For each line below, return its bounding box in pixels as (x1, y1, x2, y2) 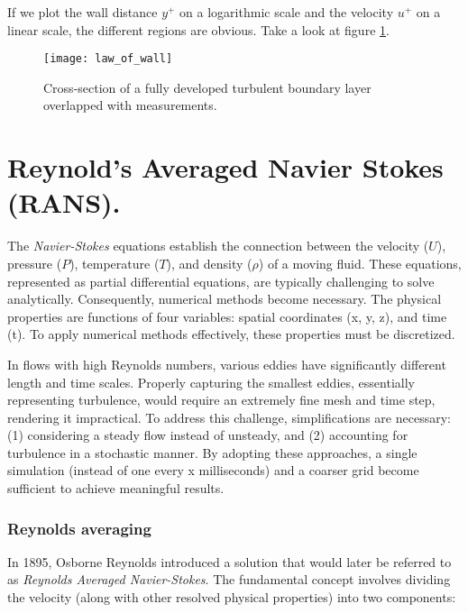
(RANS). (7, 184, 121, 221)
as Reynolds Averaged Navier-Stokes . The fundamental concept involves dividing (7, 570, 451, 589)
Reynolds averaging (7, 517, 151, 539)
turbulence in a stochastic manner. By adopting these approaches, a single (7, 443, 418, 462)
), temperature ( (69, 253, 160, 272)
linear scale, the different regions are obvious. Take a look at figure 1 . (7, 20, 390, 39)
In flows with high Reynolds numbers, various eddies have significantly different (7, 354, 446, 373)
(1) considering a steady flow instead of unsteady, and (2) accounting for (7, 425, 408, 444)
